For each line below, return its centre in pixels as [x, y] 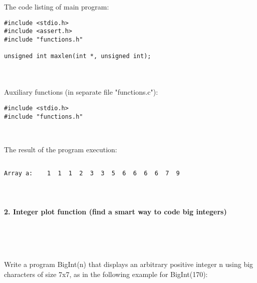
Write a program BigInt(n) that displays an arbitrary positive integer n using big [129, 264]
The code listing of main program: [57, 7]
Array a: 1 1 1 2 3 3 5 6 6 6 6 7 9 [92, 173]
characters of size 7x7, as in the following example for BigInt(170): [106, 274]
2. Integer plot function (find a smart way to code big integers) [115, 211]
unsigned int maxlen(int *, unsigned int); [78, 56]
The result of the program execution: [61, 149]
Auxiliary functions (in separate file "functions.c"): [81, 92]
